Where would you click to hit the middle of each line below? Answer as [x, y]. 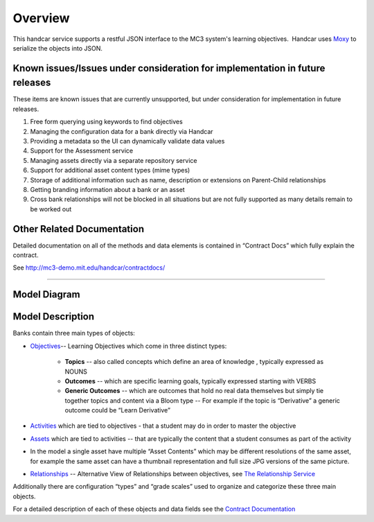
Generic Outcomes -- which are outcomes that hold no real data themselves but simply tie [194, 391]
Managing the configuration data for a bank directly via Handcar [122, 131]
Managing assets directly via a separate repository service [114, 160]
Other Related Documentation [79, 229]
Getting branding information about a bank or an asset [107, 189]
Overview [41, 18]
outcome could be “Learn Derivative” [118, 410]
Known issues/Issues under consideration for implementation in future [169, 68]
